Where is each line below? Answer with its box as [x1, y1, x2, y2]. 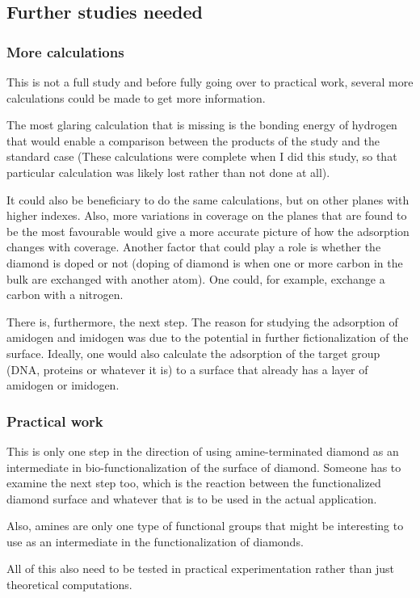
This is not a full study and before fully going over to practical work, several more [6, 74, 414, 90]
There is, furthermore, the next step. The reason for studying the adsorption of [6, 313, 398, 330]
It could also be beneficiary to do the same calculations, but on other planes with [6, 191, 409, 208]
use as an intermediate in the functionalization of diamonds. [6, 533, 304, 550]
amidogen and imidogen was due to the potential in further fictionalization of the [6, 329, 409, 346]
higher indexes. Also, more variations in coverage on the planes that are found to [6, 207, 407, 224]
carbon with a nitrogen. [6, 286, 124, 303]
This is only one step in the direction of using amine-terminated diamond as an [6, 442, 399, 459]
